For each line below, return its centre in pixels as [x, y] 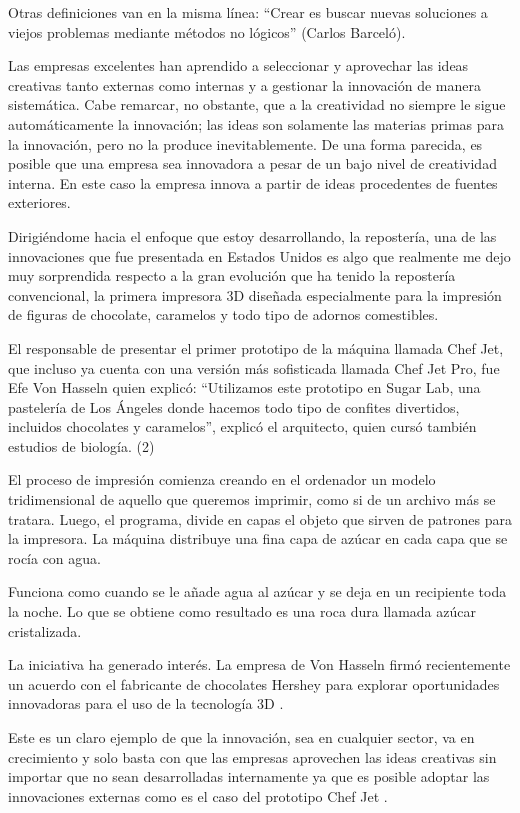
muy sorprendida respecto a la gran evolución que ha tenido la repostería [232, 275]
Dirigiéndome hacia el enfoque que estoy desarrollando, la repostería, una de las [252, 235]
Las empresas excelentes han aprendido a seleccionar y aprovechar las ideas [238, 65]
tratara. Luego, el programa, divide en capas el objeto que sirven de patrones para [260, 518]
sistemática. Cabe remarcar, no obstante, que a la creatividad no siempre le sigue [257, 104]
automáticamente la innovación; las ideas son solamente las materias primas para [256, 123]
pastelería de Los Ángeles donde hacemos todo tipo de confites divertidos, [234, 406]
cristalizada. [45, 630]
